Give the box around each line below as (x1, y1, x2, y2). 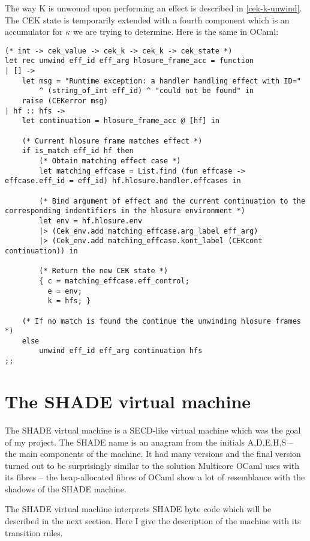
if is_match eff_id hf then (22, 147, 134, 156)
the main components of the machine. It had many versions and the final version (5, 447, 301, 460)
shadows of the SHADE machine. (5, 482, 127, 495)
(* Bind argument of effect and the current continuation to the (39, 196, 306, 205)
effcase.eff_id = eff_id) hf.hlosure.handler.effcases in (5, 177, 241, 186)
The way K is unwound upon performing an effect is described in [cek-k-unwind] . (5, 2, 302, 14)
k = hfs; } (47, 297, 91, 306)
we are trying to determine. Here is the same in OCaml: (73, 25, 279, 38)
